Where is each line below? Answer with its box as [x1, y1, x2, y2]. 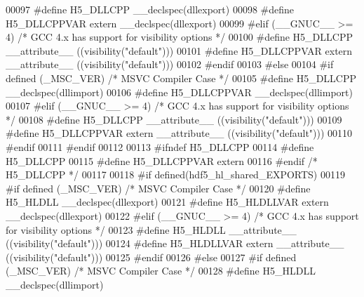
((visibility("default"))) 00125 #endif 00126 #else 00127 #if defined [6, 249, 297, 264]
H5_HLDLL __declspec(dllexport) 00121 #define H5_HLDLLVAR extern [6, 194, 329, 209]
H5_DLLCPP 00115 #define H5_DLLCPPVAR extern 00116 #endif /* [6, 153, 318, 168]
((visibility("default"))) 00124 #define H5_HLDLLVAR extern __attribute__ [6, 236, 344, 251]
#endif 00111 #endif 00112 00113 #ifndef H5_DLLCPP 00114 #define [6, 139, 314, 154]
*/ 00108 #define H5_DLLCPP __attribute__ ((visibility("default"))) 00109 [6, 112, 342, 126]
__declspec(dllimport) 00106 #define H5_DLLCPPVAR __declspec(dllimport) [6, 84, 353, 99]
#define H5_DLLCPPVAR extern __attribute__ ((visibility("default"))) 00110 [6, 126, 353, 140]
